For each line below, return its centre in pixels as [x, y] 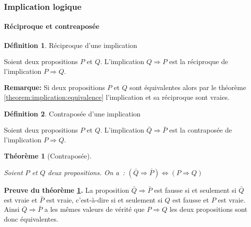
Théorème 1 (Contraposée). [48, 156]
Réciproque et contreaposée [52, 26]
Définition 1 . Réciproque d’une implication [71, 45]
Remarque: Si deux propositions [54, 87]
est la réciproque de [199, 61]
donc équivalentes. [31, 218]
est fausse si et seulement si [195, 190]
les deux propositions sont [208, 209]
